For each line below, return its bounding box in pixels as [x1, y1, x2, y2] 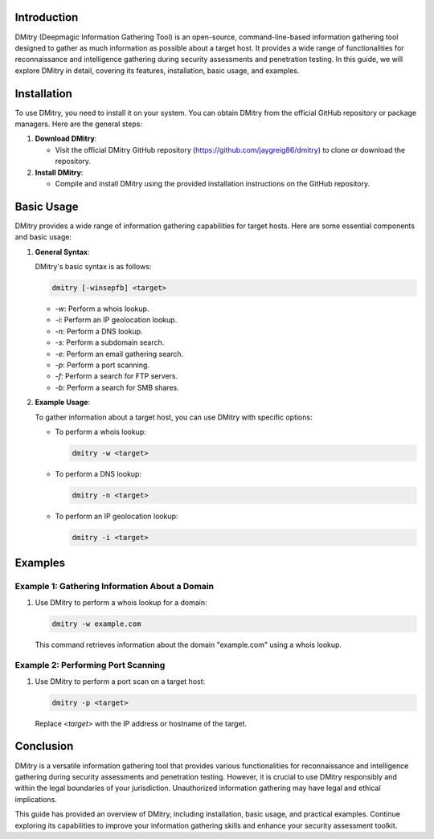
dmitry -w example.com [51, 619, 141, 628]
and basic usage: [14, 232, 72, 242]
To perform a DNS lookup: [55, 469, 142, 478]
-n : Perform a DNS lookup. [55, 326, 144, 336]
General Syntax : [35, 247, 90, 256]
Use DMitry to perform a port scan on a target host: [35, 676, 206, 686]
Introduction [14, 10, 79, 24]
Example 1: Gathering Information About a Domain [14, 581, 215, 592]
